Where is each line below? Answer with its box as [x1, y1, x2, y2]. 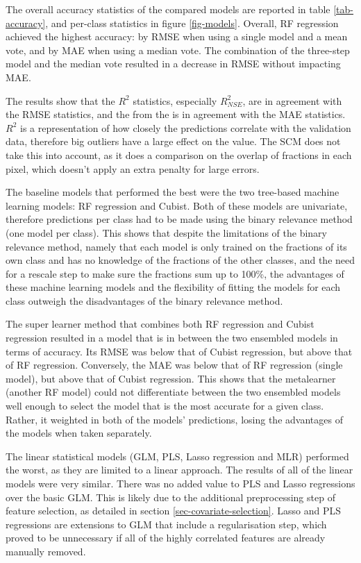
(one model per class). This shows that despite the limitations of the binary [6, 225, 327, 240]
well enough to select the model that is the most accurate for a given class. [6, 398, 324, 413]
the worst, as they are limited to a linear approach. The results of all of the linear [6, 462, 353, 477]
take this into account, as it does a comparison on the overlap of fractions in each [6, 147, 352, 162]
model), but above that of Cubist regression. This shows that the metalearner [6, 371, 336, 385]
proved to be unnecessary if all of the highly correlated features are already [6, 530, 326, 545]
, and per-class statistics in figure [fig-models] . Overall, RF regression [45, 15, 339, 30]
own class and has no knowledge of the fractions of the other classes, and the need [6, 253, 355, 267]
